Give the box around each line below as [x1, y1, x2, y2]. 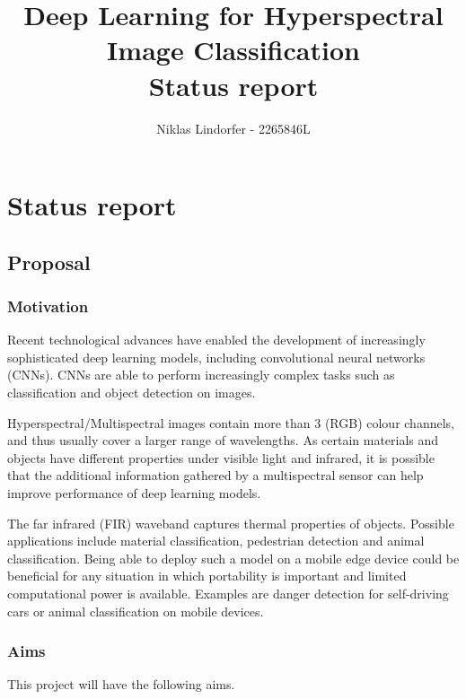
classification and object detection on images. [7, 383, 256, 402]
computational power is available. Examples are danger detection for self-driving [7, 584, 449, 602]
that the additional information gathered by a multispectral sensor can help [7, 466, 424, 485]
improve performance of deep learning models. [7, 484, 261, 502]
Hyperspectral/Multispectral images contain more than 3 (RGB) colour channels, [7, 413, 454, 432]
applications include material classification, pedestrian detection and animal [7, 531, 425, 550]
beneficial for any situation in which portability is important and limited [7, 566, 407, 585]
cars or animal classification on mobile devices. [7, 601, 264, 620]
